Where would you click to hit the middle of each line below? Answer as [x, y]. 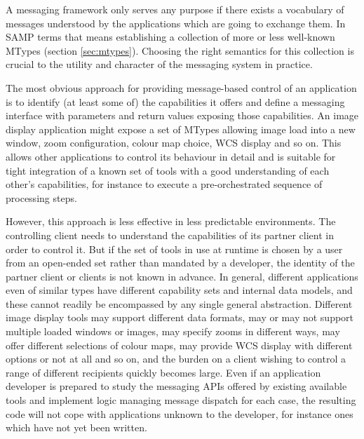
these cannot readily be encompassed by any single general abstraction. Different [179, 303]
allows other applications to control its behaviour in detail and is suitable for [171, 156]
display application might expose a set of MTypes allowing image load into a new [181, 129]
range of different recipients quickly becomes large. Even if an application [163, 372]
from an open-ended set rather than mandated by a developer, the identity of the [180, 263]
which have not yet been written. [76, 427]
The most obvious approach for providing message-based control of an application [181, 87]
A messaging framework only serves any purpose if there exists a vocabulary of [175, 9]
